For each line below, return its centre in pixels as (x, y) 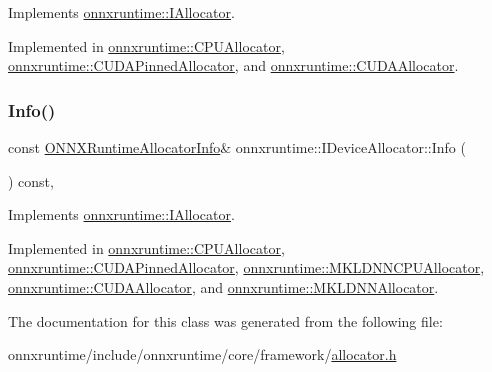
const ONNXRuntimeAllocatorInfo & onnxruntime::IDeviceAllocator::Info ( (237, 147)
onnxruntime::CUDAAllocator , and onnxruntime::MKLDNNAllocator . (223, 286)
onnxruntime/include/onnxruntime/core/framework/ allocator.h (202, 354)
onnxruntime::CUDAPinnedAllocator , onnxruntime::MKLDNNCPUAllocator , (246, 267)
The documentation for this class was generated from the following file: (225, 320)
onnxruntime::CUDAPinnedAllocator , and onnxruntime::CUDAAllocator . (233, 65)
